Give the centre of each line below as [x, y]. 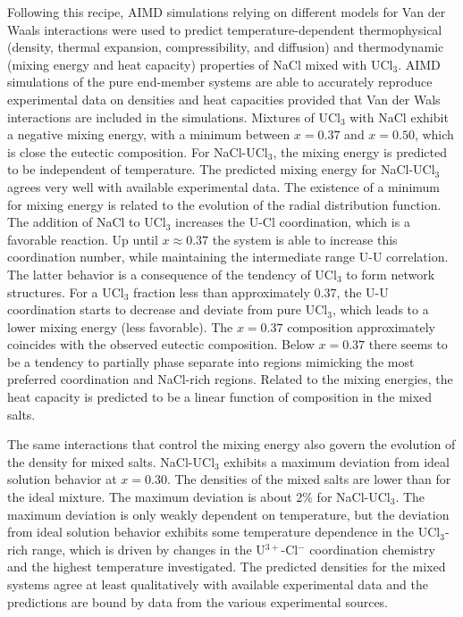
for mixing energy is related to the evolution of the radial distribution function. [224, 204]
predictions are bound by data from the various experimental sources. [198, 601]
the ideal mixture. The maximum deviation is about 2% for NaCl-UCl [199, 497]
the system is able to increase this [305, 239]
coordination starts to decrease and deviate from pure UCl [168, 309]
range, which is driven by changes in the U [148, 549]
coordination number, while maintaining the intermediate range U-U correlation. [228, 257]
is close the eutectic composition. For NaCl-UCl [138, 151]
